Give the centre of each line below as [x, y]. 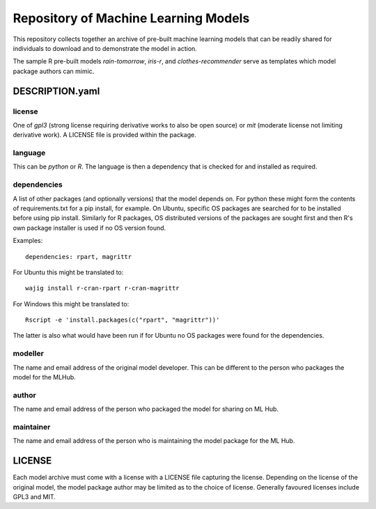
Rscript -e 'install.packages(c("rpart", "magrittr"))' [123, 320]
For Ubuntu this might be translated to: [68, 272]
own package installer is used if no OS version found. [89, 228]
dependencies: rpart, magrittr [79, 257]
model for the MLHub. [44, 377]
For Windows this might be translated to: [71, 304]
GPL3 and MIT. [34, 496]
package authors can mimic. [54, 71]
